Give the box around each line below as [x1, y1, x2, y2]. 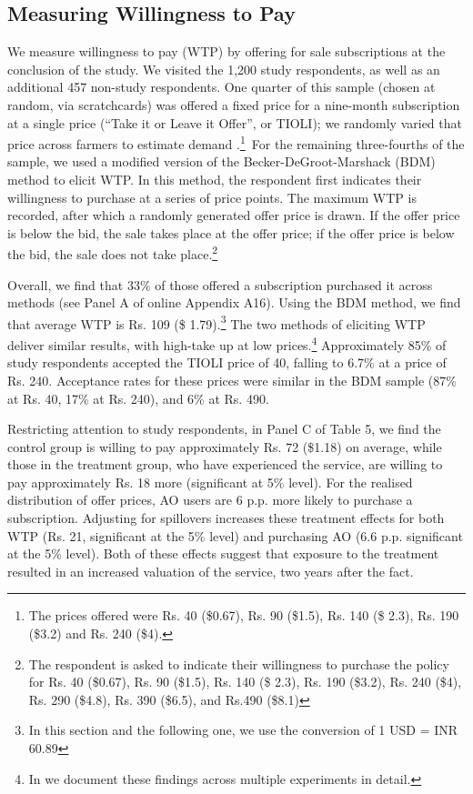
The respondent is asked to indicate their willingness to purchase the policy [28, 654, 449, 673]
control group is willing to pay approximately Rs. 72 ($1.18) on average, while [7, 437, 442, 456]
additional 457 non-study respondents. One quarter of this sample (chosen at [7, 77, 436, 96]
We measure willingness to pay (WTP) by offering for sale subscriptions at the [7, 42, 446, 61]
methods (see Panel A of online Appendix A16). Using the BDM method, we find [7, 293, 461, 312]
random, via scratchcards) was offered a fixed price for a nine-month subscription [7, 95, 460, 114]
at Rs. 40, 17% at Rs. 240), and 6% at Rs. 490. [7, 388, 269, 407]
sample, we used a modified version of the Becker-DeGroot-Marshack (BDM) [7, 152, 436, 171]
